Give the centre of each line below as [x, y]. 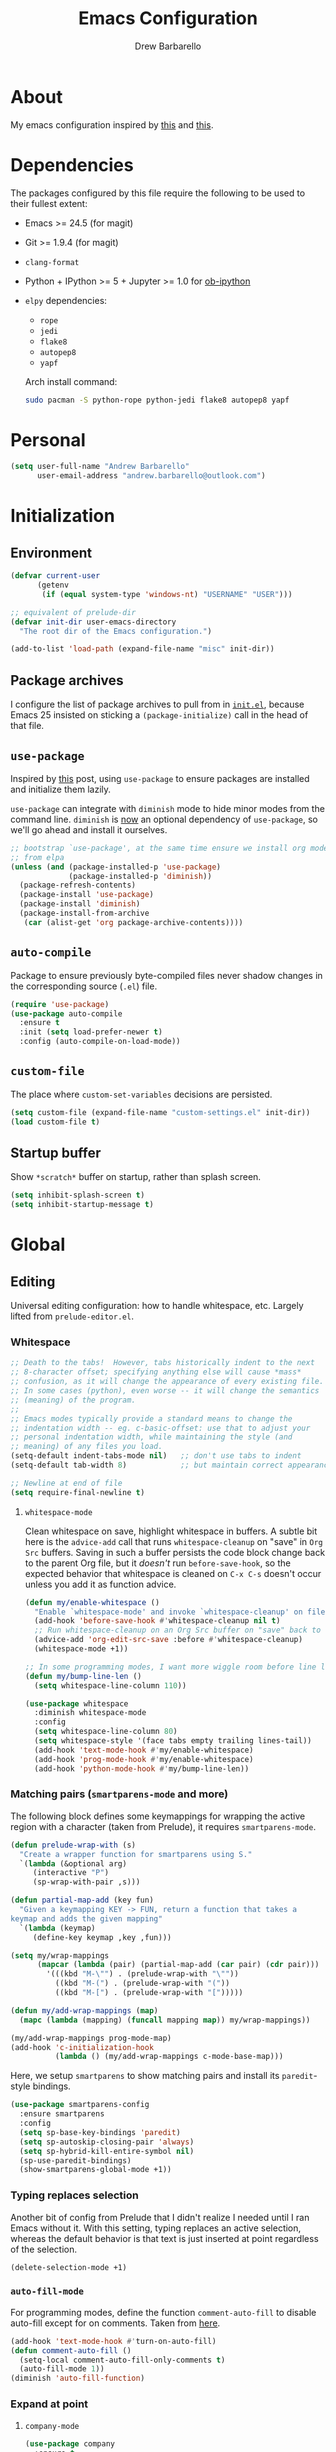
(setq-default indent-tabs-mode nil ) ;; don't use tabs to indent [156, 1456]
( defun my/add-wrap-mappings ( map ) [84, 2010]
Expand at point [49, 2404]
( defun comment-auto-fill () [71, 2350]
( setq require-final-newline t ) [77, 1492]
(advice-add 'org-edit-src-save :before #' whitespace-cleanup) [168, 1640]
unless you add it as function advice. [100, 1584]
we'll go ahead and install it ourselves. [89, 829]
